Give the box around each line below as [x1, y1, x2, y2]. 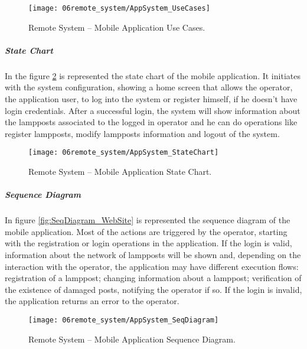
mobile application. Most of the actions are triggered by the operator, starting [5, 225, 288, 237]
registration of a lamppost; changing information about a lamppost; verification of [5, 272, 302, 284]
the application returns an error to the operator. [5, 295, 179, 307]
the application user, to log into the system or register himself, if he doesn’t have [5, 93, 298, 105]
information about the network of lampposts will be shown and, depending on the [5, 248, 301, 260]
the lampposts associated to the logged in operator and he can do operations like [5, 116, 298, 128]
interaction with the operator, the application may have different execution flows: [5, 260, 299, 272]
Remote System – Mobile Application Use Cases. [28, 21, 205, 33]
